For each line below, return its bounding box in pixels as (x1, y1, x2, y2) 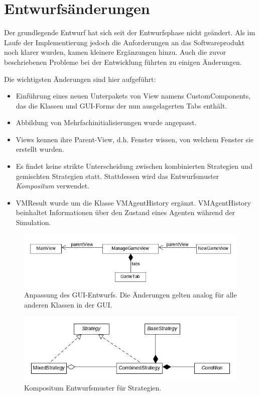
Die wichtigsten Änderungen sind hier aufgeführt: (4, 73, 156, 84)
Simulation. (16, 217, 51, 228)
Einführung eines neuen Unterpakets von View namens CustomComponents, (16, 90, 251, 101)
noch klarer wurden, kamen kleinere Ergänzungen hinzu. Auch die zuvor (4, 47, 226, 57)
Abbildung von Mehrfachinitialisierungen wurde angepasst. (16, 117, 197, 128)
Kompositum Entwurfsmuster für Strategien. (24, 382, 162, 393)
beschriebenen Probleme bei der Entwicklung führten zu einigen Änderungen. (4, 56, 242, 67)
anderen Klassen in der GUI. (24, 299, 112, 310)
